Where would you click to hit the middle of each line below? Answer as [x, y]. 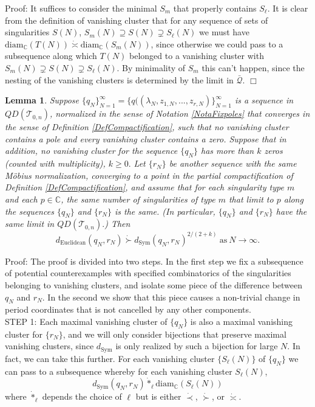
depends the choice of [82, 396]
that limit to [251, 199]
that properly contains [215, 8]
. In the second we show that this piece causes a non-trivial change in [171, 297]
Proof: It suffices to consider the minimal [81, 8]
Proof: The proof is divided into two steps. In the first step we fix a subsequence [154, 261]
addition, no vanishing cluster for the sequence [91, 151]
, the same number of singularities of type [138, 199]
